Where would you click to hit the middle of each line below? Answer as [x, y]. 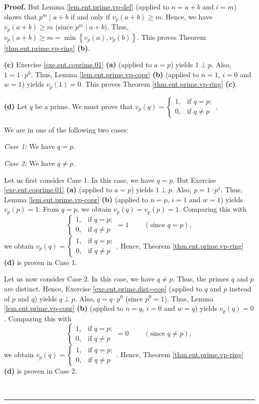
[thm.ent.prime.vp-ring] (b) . [47, 48]
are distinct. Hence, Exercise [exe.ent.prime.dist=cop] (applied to [103, 288]
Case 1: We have [30, 146]
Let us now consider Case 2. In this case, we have [79, 279]
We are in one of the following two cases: [66, 129]
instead [240, 288]
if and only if [90, 16]
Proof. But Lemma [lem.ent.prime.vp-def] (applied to [87, 6]
